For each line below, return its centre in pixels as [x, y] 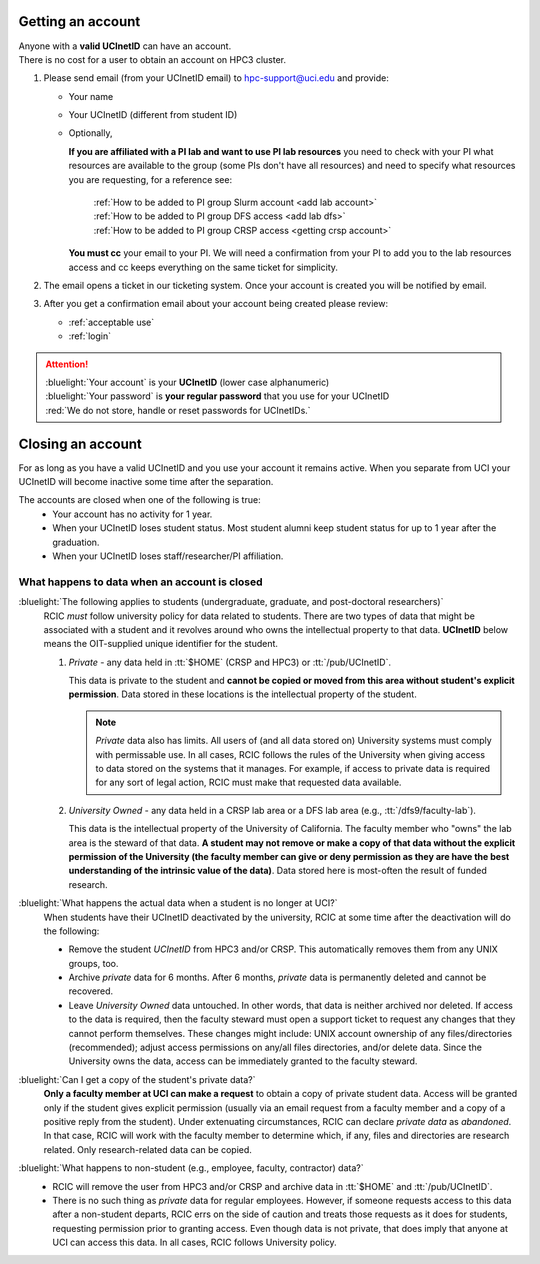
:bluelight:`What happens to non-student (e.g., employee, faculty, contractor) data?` [191, 1168]
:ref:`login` [90, 336]
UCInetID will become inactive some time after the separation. [146, 482]
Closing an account [80, 443]
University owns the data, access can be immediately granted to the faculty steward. [243, 1061]
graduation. [76, 542]
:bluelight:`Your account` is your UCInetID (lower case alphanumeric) [187, 382]
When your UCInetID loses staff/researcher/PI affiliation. [168, 556]
